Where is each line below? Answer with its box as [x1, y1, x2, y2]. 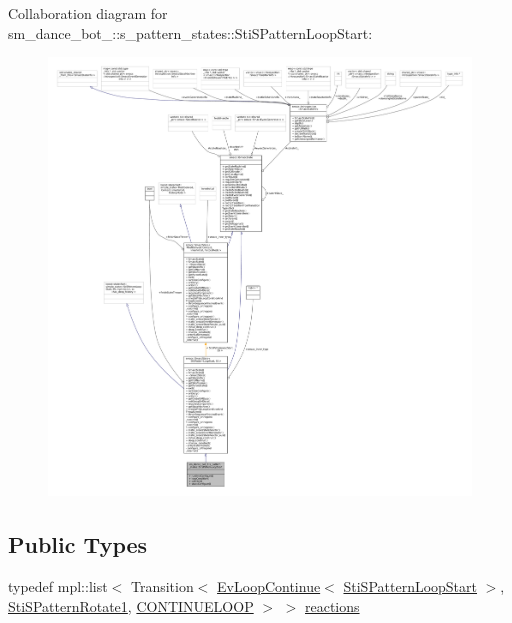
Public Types [8, 529, 148, 560]
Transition [130, 575, 194, 596]
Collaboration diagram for [8, 3, 168, 23]
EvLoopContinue [217, 575, 321, 596]
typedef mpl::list [8, 575, 108, 596]
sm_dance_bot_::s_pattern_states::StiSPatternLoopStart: [8, 22, 373, 43]
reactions [305, 595, 360, 616]
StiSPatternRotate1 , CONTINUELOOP [8, 595, 254, 616]
